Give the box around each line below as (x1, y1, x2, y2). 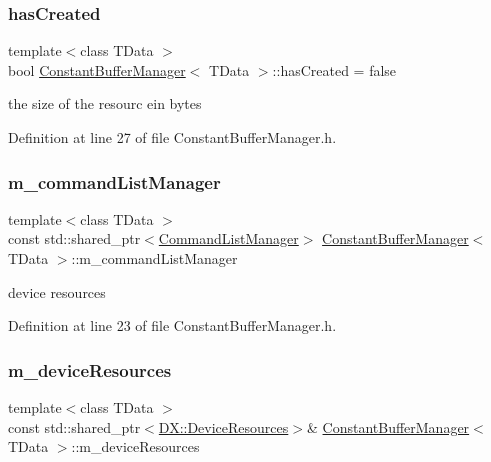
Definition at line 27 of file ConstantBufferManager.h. (8, 127, 337, 147)
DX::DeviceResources (158, 416, 289, 437)
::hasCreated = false (272, 59, 397, 80)
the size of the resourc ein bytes (8, 93, 202, 114)
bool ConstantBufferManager (8, 59, 186, 80)
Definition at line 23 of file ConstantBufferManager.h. (8, 315, 337, 336)
